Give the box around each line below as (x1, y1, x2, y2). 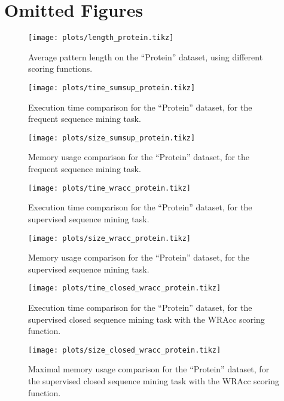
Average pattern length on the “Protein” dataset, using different (28, 50, 263, 63)
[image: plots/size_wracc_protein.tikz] (28, 234, 191, 243)
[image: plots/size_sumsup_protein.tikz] (28, 133, 196, 142)
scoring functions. (28, 62, 93, 75)
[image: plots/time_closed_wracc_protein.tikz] (28, 284, 221, 293)
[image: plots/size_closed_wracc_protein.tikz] (28, 345, 221, 354)
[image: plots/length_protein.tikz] (28, 33, 174, 42)
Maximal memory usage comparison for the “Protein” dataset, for (28, 363, 270, 375)
